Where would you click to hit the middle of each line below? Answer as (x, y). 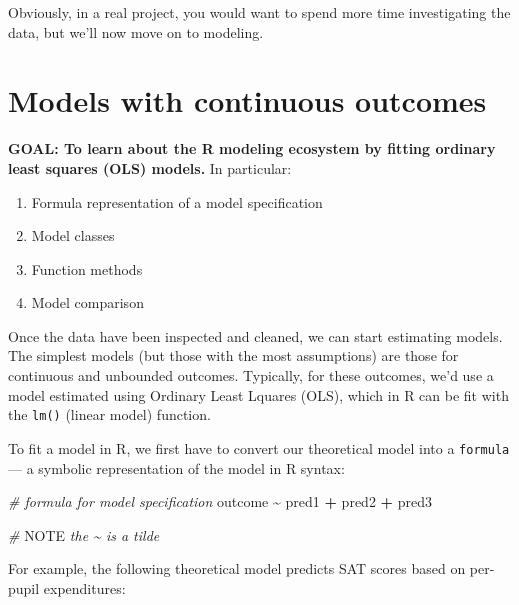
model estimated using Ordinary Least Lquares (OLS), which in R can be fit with (258, 394)
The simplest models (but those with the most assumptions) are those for (233, 355)
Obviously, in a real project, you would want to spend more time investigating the (259, 12)
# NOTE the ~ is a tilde (84, 534)
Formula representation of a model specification (177, 201)
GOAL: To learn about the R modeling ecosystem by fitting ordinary (252, 148)
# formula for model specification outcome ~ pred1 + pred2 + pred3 (220, 501)
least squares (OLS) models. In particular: (150, 167)
